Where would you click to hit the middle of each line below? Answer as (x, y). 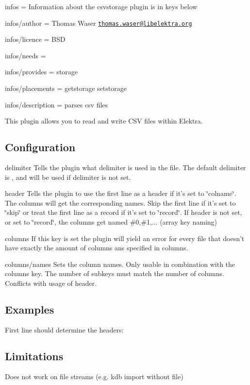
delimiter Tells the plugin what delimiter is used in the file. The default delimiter (125, 167)
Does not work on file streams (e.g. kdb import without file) (94, 376)
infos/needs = (25, 55)
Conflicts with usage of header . (51, 283)
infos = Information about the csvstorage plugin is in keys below (101, 6)
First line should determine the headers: (64, 329)
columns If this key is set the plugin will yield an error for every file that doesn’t (125, 238)
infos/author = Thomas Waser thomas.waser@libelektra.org (99, 23)
